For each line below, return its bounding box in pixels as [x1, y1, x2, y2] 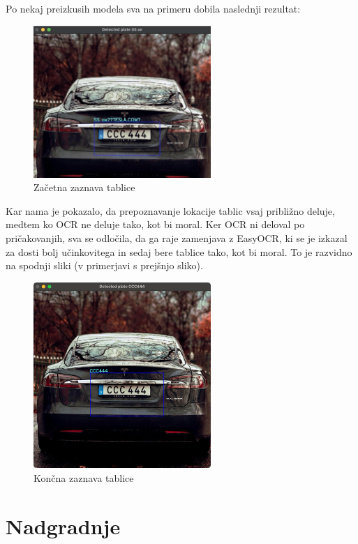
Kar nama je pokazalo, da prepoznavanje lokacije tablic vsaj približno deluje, [6, 203, 335, 218]
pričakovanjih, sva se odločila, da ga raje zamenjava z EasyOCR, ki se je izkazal [6, 231, 348, 245]
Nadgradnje [6, 511, 121, 540]
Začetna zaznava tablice [33, 180, 135, 195]
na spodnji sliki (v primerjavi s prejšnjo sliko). [6, 258, 203, 273]
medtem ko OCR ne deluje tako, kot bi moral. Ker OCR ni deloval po [6, 217, 305, 232]
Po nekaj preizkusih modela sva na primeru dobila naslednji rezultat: [6, 1, 301, 15]
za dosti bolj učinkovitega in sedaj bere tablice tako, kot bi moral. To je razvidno [6, 244, 352, 259]
